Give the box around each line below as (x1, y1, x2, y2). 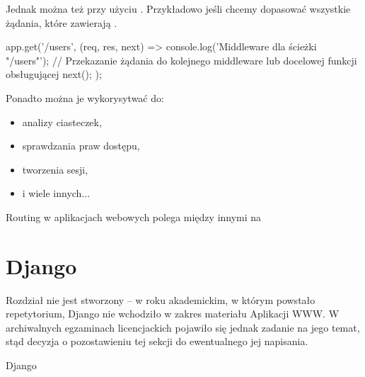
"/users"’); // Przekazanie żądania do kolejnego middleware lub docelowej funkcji (6, 52, 357, 67)
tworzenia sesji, (22, 162, 88, 176)
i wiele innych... (22, 186, 91, 201)
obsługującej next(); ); (6, 67, 102, 81)
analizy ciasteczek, (22, 114, 102, 129)
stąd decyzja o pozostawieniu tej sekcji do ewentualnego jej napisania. (6, 334, 308, 349)
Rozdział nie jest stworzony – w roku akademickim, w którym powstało (6, 292, 315, 307)
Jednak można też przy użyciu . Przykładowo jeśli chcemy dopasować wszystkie (6, 1, 351, 16)
